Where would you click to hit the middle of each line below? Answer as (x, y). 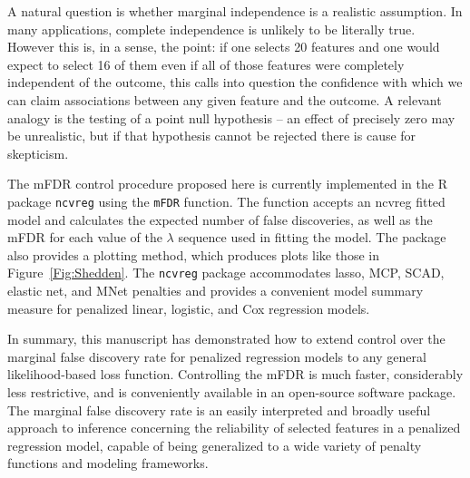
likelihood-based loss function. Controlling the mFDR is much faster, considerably (235, 374)
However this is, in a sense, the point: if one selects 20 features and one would (224, 47)
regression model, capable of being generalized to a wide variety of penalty (215, 445)
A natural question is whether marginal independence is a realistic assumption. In (235, 11)
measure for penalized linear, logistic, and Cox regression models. (189, 308)
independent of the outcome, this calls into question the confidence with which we (235, 82)
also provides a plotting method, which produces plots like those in (193, 254)
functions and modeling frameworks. (108, 463)
